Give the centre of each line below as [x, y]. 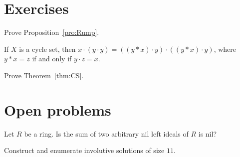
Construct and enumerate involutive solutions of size [84, 150]
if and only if [52, 59]
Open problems [58, 109]
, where [225, 49]
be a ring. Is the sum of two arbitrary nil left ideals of [106, 133]
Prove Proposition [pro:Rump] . [52, 32]
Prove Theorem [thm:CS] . [44, 75]
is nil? [207, 133]
